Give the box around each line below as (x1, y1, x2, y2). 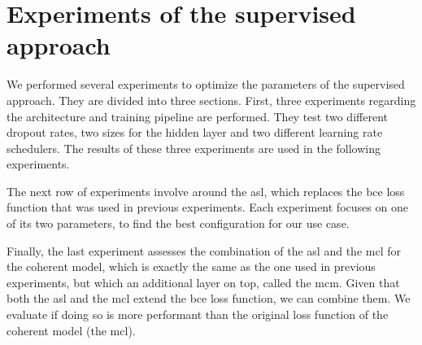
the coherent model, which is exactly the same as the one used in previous (7, 258, 376, 275)
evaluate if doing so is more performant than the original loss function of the (7, 306, 389, 323)
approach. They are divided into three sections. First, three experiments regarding (7, 91, 416, 108)
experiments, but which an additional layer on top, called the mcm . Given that (7, 273, 400, 290)
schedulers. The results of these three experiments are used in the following (7, 139, 381, 156)
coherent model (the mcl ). (7, 321, 136, 338)
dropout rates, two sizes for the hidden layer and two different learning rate (7, 124, 383, 141)
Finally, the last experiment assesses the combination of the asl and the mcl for (7, 242, 401, 259)
